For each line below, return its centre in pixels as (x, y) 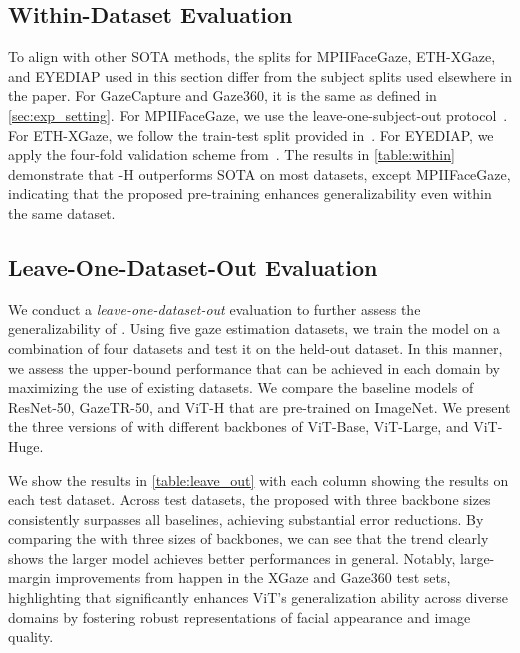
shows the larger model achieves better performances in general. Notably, (232, 557)
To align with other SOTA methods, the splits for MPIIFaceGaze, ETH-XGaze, (252, 56)
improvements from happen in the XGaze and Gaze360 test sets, (253, 577)
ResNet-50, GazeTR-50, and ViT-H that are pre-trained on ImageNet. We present (259, 406)
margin (29, 577)
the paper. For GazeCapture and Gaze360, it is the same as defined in (222, 95)
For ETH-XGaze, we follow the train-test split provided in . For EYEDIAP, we (251, 134)
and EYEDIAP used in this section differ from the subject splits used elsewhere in (260, 75)
